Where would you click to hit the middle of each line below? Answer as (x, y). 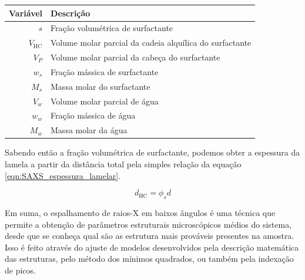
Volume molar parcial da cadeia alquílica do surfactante (151, 43)
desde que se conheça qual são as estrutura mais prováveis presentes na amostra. (150, 236)
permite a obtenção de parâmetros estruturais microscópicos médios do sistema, (148, 224)
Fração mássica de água (93, 115)
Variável (26, 13)
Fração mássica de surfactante (105, 71)
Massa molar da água (89, 130)
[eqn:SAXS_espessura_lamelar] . (63, 175)
